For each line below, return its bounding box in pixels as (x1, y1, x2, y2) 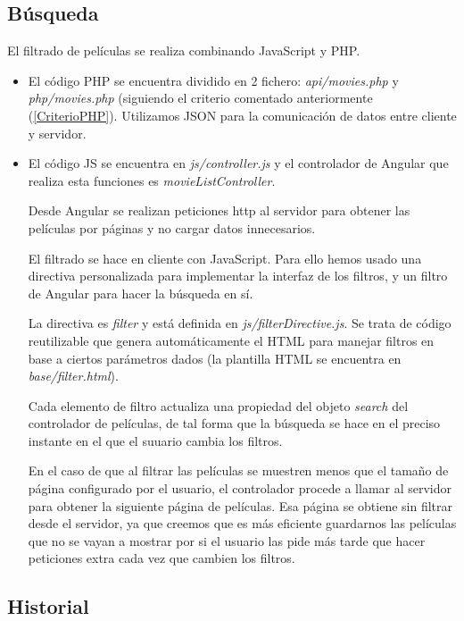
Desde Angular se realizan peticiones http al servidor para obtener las (28, 201, 410, 220)
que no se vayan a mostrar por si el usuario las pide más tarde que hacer (28, 531, 426, 550)
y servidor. (28, 123, 87, 142)
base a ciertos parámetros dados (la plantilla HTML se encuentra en (28, 348, 402, 367)
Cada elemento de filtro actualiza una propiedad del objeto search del (28, 396, 409, 415)
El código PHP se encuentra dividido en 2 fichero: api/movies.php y (28, 71, 399, 89)
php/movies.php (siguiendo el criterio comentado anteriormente (28, 88, 373, 107)
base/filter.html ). (28, 366, 119, 385)
